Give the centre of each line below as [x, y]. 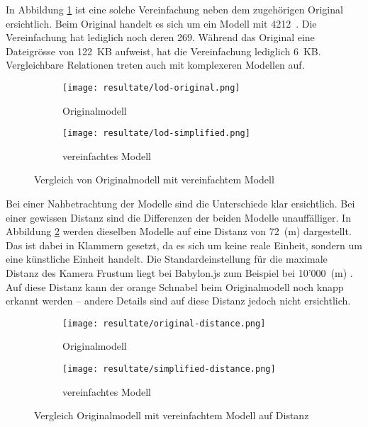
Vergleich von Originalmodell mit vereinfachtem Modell [154, 180]
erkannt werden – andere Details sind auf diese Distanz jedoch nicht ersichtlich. [178, 301]
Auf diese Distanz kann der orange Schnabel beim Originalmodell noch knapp [175, 286]
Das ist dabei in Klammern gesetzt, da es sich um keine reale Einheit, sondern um [184, 245]
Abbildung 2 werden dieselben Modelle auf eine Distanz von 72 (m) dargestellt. [179, 231]
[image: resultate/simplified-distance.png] [169, 369]
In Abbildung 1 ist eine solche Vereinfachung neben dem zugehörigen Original [174, 9]
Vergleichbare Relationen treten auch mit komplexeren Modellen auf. [155, 65]
